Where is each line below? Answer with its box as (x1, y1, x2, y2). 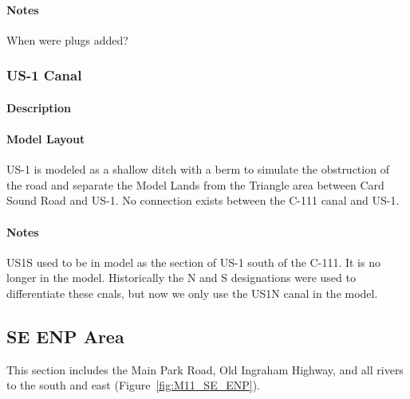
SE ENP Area (6, 323, 124, 348)
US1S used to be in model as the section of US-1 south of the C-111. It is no (6, 253, 380, 270)
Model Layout (6, 131, 85, 147)
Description (6, 99, 72, 115)
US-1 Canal (6, 65, 82, 85)
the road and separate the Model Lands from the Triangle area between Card (6, 176, 384, 193)
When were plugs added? (6, 31, 128, 48)
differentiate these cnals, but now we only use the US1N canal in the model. (6, 284, 378, 301)
